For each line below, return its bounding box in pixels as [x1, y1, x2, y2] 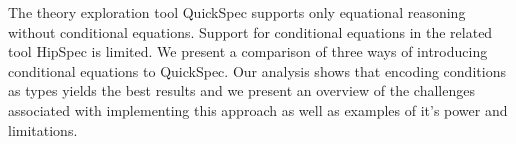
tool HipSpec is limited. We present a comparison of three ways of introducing [8, 41, 488, 62]
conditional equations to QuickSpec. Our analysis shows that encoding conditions [8, 60, 506, 81]
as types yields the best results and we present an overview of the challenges [8, 80, 475, 101]
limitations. [8, 119, 78, 140]
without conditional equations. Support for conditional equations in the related [8, 21, 493, 42]
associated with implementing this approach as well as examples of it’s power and [8, 99, 508, 120]
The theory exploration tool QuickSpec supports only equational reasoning [8, 2, 466, 22]
